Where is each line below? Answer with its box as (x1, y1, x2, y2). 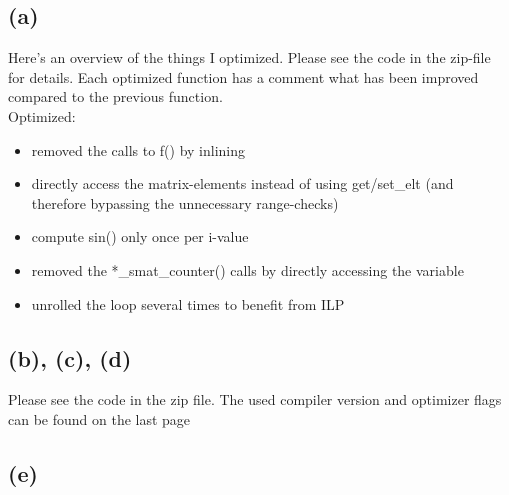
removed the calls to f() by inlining (31, 139, 246, 160)
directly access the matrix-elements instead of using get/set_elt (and (31, 173, 454, 194)
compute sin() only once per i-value (31, 226, 249, 247)
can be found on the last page (8, 408, 191, 429)
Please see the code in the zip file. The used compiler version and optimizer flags (8, 389, 502, 410)
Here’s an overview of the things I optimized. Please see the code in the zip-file (8, 47, 491, 68)
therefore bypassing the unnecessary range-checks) (31, 192, 339, 213)
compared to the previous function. (8, 86, 223, 107)
